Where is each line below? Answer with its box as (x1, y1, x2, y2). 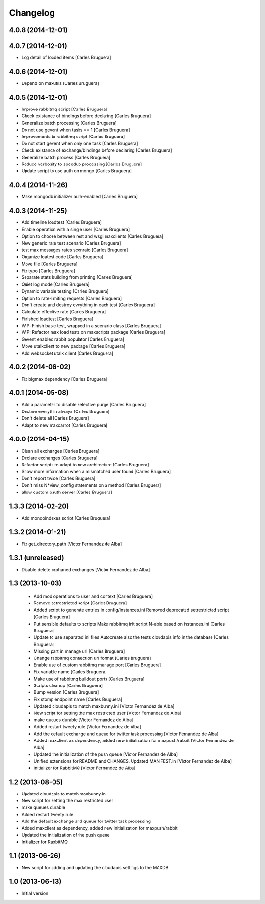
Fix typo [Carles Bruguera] (21, 268, 76, 274)
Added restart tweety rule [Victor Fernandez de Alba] (33, 724, 142, 730)
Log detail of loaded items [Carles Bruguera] (21, 55, 111, 61)
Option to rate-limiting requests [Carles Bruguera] (21, 295, 122, 301)
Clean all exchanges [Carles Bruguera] (21, 448, 100, 454)
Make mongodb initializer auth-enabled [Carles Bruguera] (21, 194, 138, 200)
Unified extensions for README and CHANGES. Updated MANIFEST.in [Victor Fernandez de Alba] (33, 758, 232, 764)
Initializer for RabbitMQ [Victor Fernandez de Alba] (33, 765, 136, 771)
